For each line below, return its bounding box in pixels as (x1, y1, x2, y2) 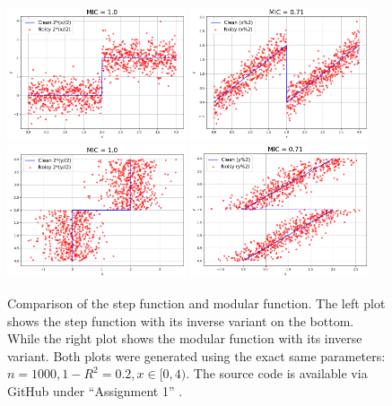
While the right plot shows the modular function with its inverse (7, 329, 362, 348)
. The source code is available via (186, 364, 368, 383)
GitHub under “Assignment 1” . (7, 381, 183, 400)
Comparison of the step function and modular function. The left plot (7, 294, 386, 312)
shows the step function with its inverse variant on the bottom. (7, 311, 354, 330)
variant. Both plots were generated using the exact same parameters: (7, 346, 386, 365)
